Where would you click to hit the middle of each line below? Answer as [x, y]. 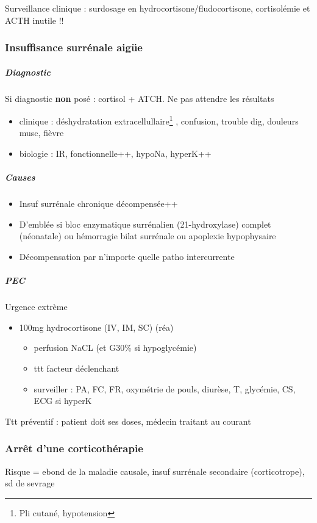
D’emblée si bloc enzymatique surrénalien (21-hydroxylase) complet [145, 224]
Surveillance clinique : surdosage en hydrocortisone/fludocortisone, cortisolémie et [158, 8]
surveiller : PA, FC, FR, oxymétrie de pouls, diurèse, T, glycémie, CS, [165, 388]
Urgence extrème [36, 307]
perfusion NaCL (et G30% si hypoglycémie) [115, 348]
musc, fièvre [41, 133]
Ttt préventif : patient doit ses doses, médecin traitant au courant [128, 421]
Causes [20, 177]
